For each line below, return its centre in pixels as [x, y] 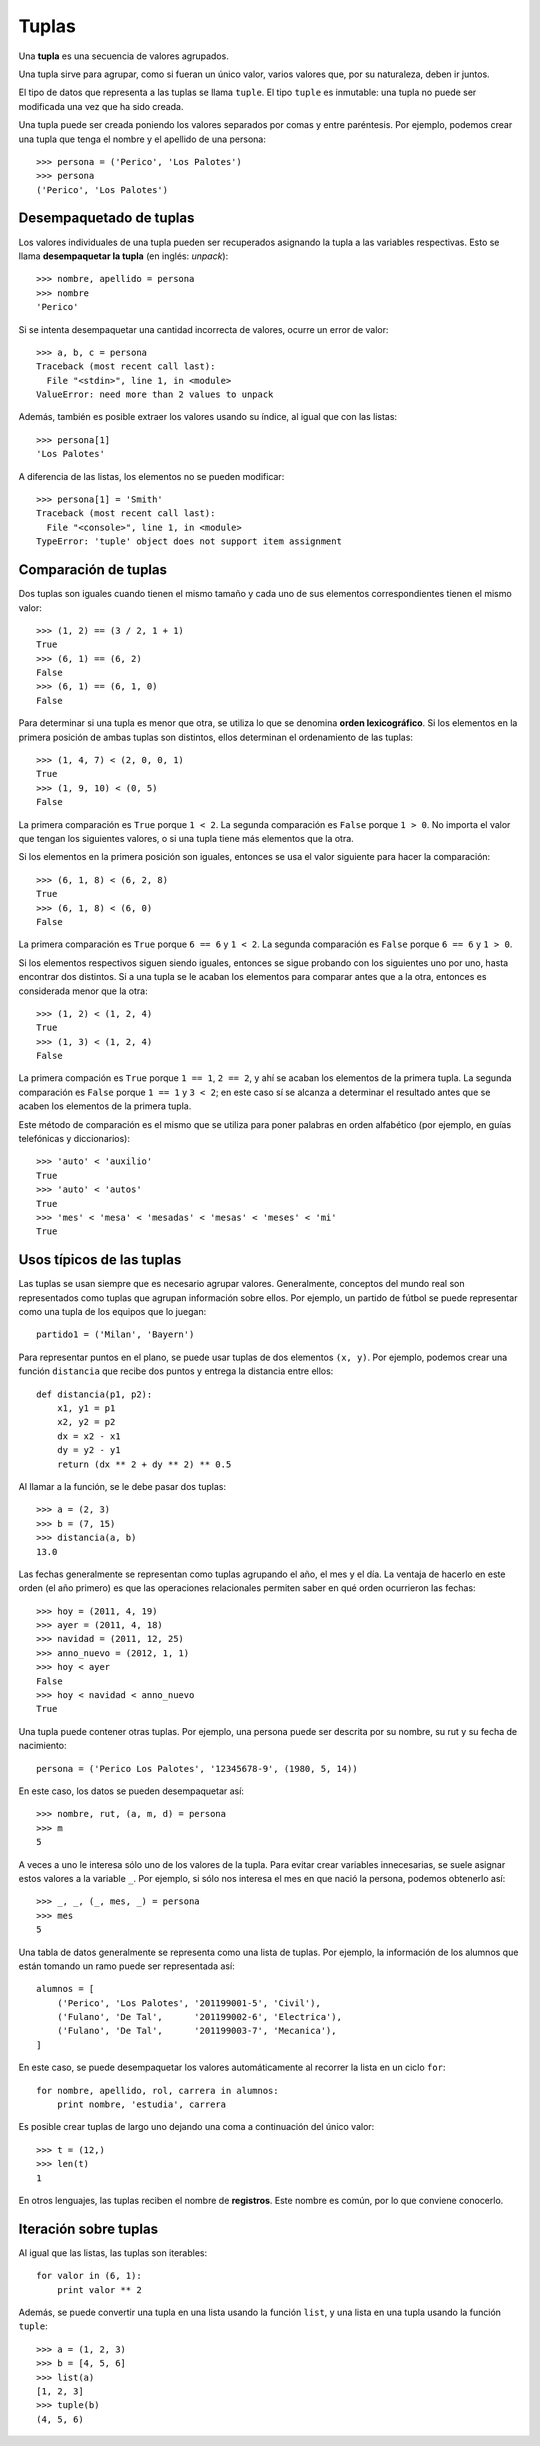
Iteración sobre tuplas [88, 2228]
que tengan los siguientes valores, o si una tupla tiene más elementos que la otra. [186, 838]
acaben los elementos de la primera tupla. [105, 1106]
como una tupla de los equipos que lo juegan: [112, 1312]
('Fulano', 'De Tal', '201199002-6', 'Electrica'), [199, 2017]
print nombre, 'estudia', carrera [141, 2104]
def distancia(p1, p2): [94, 1394]
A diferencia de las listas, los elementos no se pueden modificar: [151, 476]
